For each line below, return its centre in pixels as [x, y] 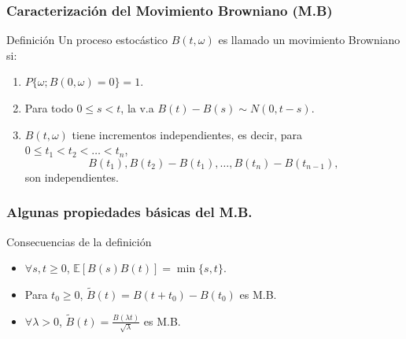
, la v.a [137, 108]
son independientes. [72, 177]
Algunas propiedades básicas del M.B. [129, 212]
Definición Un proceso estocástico [87, 40]
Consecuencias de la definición [79, 241]
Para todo [49, 108]
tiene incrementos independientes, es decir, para [187, 134]
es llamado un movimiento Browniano [309, 40]
